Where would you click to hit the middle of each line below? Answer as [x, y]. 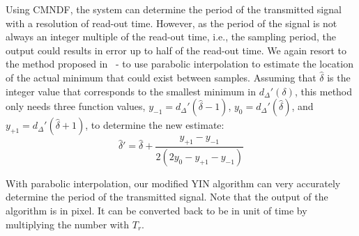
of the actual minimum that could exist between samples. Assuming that [161, 77]
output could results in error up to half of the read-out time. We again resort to [176, 50]
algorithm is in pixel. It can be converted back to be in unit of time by [156, 211]
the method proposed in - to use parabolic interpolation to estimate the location [179, 64]
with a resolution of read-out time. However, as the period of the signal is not [171, 23]
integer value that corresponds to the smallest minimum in [131, 91]
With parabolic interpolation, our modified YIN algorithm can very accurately [173, 183]
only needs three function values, [76, 106]
